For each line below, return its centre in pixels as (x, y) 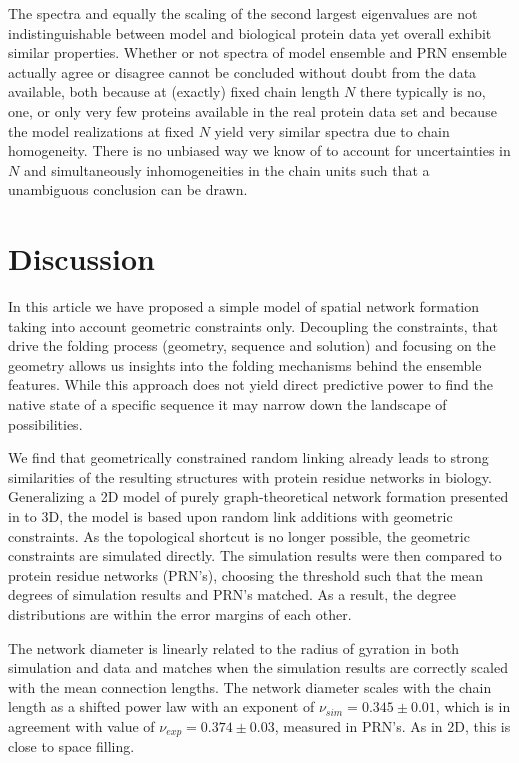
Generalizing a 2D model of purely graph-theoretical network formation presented (258, 496)
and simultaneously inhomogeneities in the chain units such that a (226, 169)
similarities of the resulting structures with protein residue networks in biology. (250, 476)
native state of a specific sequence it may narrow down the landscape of (227, 404)
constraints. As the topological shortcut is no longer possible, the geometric (239, 535)
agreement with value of (81, 725)
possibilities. (45, 423)
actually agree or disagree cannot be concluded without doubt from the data (242, 71)
